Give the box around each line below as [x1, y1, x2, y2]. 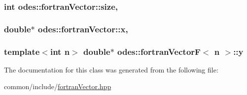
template [4, 45, 40, 57]
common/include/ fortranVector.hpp [4, 81, 111, 91]
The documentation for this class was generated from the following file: [4, 64, 218, 74]
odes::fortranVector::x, [38, 23, 128, 35]
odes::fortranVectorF [117, 45, 201, 57]
